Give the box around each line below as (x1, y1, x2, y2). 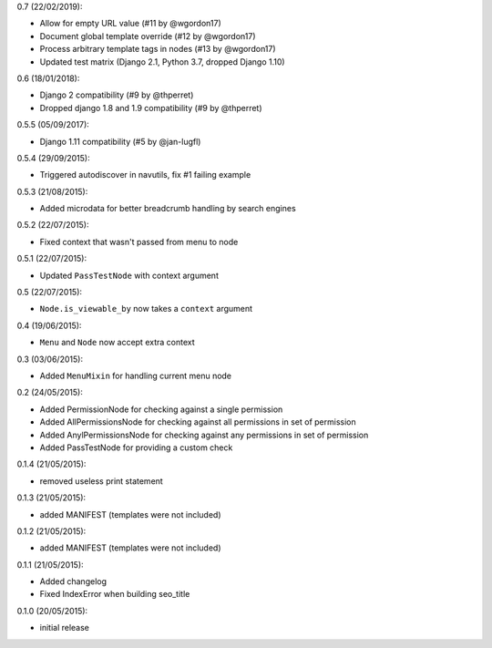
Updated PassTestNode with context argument (39, 270, 219, 281)
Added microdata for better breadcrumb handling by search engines (39, 203, 296, 214)
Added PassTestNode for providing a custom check (39, 442, 233, 453)
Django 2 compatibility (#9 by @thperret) (39, 89, 194, 100)
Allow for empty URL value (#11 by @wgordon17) (39, 18, 222, 29)
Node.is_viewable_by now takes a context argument (39, 303, 253, 314)
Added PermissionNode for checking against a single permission (39, 404, 283, 415)
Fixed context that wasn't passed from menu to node (39, 236, 239, 247)
